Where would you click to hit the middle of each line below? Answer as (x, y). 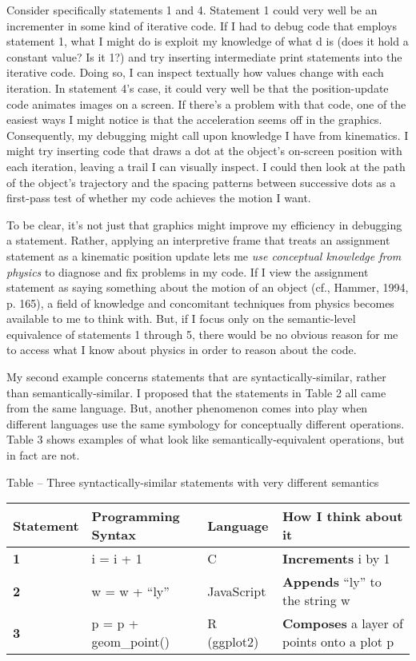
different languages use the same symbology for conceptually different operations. (206, 423)
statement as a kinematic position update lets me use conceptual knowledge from (204, 255)
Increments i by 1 (336, 559)
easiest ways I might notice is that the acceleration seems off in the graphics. (194, 119)
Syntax (114, 535)
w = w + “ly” (130, 591)
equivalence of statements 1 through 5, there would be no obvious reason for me (202, 334)
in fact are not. (43, 455)
